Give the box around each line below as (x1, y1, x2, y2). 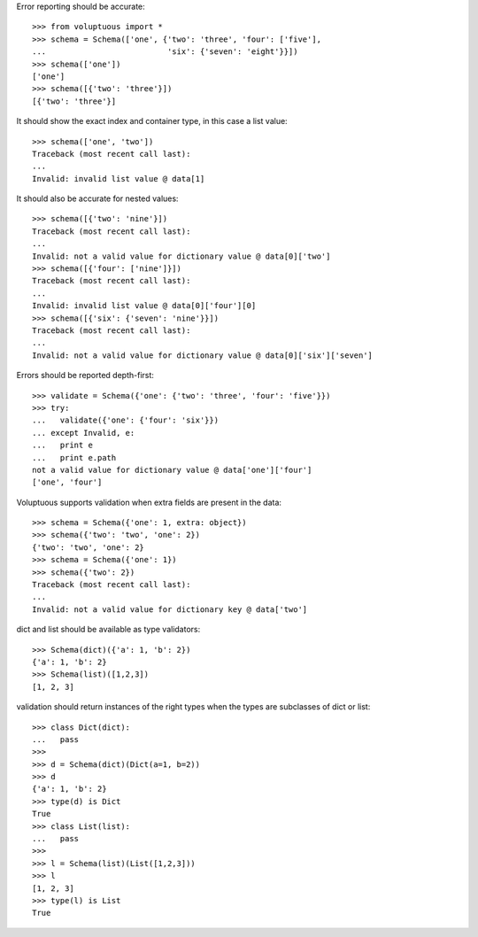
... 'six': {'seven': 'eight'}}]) (32, 47, 298, 57)
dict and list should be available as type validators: (16, 624, 201, 635)
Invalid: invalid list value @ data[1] (32, 174, 205, 183)
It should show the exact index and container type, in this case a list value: (16, 116, 288, 127)
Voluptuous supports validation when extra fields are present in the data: (16, 497, 282, 507)
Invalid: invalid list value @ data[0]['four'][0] (32, 301, 257, 311)
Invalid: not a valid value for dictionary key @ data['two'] (32, 604, 308, 615)
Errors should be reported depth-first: (16, 370, 155, 381)
